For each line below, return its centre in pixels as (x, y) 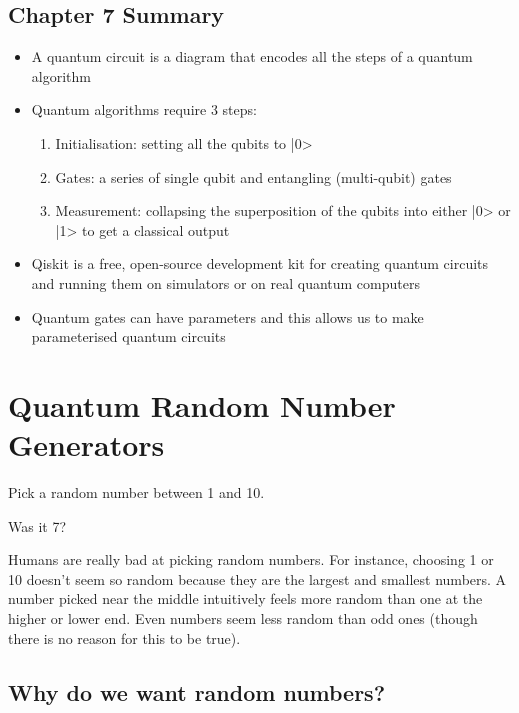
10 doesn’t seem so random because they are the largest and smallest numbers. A (257, 578)
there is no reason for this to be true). (124, 637)
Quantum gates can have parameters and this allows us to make (227, 316)
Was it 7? (37, 525)
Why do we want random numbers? (197, 691)
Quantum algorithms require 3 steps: (144, 109)
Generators (86, 444)
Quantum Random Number (202, 404)
